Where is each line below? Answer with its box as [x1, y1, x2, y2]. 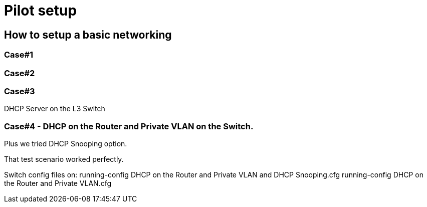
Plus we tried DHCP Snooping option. [4, 139, 127, 148]
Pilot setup [4, 2, 77, 19]
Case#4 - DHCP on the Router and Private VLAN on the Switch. [4, 121, 254, 131]
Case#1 [4, 50, 34, 60]
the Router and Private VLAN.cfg [4, 179, 112, 188]
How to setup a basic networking [4, 28, 172, 41]
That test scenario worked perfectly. [4, 155, 124, 164]
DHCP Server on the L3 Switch [4, 104, 105, 113]
